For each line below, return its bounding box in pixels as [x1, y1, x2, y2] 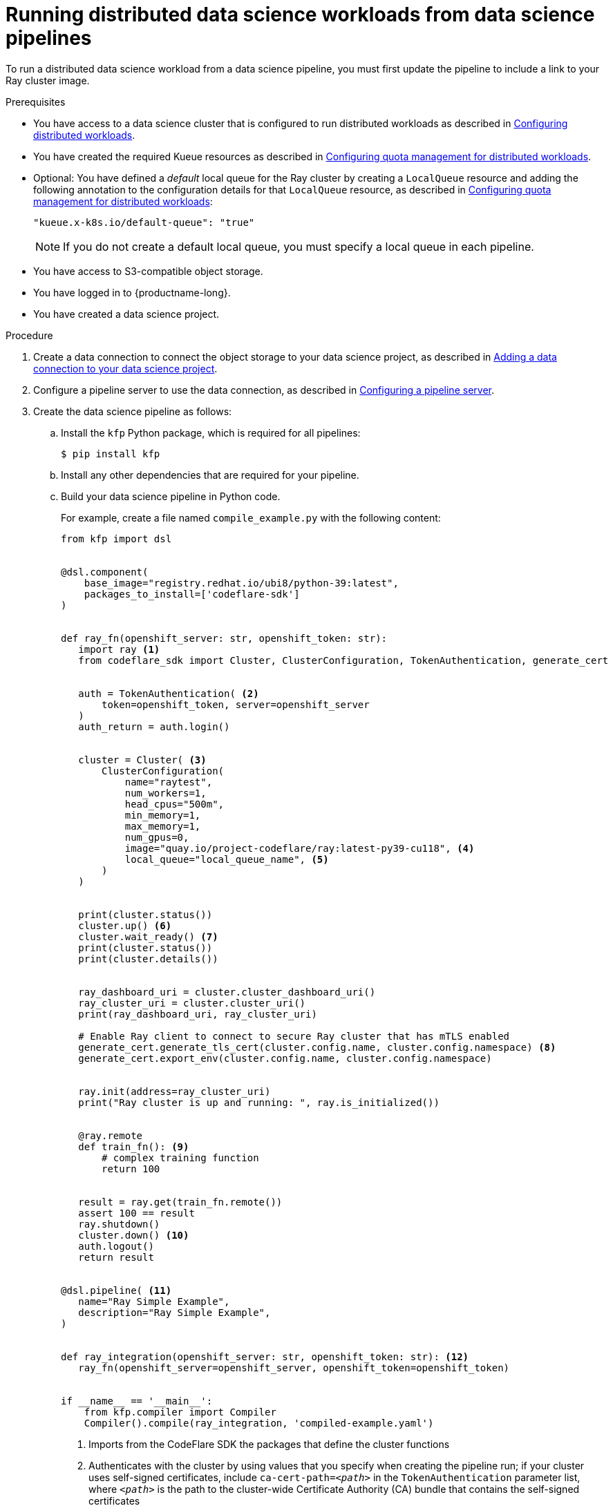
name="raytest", [124, 776, 213, 788]
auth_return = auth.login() [78, 721, 230, 732]
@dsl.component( [61, 566, 149, 578]
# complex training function [102, 1152, 259, 1163]
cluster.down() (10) [78, 1229, 189, 1241]
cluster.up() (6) [78, 919, 172, 931]
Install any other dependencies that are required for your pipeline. [61, 468, 359, 481]
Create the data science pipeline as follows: [33, 405, 232, 417]
